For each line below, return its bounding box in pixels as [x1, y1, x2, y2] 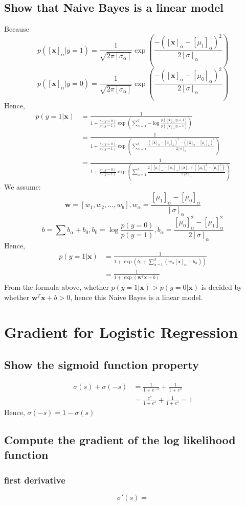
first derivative [4, 473, 65, 486]
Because [4, 24, 29, 34]
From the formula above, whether [4, 282, 109, 292]
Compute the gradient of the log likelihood [4, 432, 236, 448]
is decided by [201, 282, 242, 292]
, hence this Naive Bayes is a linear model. [70, 291, 203, 302]
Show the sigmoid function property [4, 356, 199, 372]
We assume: [4, 181, 41, 192]
